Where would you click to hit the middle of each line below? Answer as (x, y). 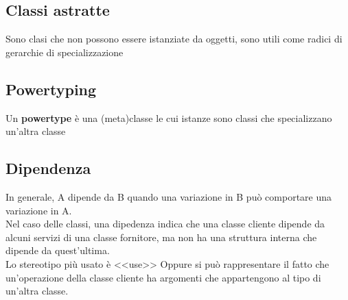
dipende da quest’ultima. (58, 250)
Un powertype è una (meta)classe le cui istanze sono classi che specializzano (169, 117)
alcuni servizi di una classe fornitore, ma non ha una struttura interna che (161, 237)
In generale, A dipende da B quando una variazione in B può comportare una (169, 196)
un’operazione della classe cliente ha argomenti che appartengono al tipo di (163, 277)
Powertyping (51, 89)
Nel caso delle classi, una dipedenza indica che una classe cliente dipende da (165, 224)
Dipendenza (48, 168)
